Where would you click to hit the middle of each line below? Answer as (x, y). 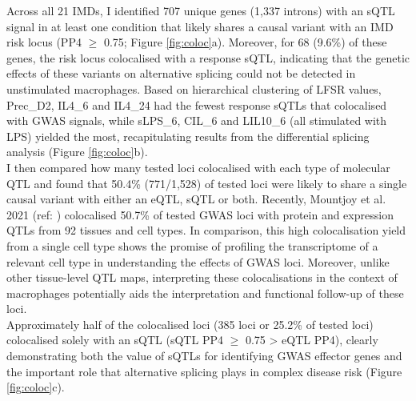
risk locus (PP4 (44, 42)
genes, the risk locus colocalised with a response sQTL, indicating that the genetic (208, 57)
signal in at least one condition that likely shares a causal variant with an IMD (200, 26)
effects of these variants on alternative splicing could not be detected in (181, 73)
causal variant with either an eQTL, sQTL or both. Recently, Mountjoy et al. (196, 199)
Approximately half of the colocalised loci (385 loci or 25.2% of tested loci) (190, 324)
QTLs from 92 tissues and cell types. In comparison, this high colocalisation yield (206, 230)
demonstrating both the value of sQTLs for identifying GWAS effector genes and (204, 356)
